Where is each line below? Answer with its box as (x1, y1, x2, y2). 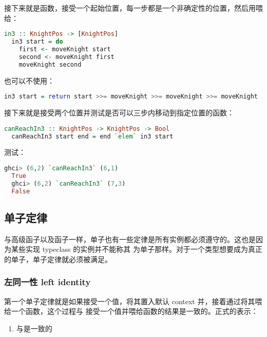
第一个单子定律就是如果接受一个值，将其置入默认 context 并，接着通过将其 (4, 295, 255, 306)
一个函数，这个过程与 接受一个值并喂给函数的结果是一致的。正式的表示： (11, 306, 258, 316)
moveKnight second (18, 61, 82, 68)
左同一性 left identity (4, 275, 91, 288)
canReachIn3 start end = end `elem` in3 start (11, 132, 174, 140)
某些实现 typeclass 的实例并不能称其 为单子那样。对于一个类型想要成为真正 (11, 244, 262, 254)
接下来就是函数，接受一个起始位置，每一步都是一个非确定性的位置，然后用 (4, 3, 256, 13)
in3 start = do (11, 38, 63, 46)
